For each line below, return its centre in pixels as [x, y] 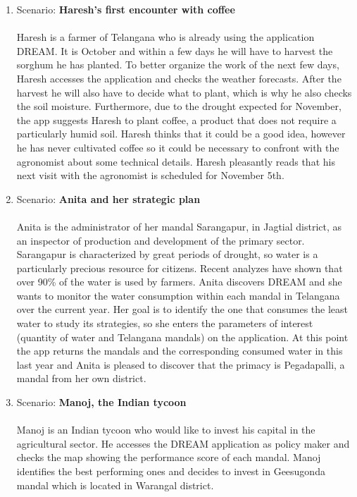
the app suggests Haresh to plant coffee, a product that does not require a [176, 119]
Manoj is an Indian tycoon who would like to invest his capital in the [166, 430]
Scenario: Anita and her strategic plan [108, 198]
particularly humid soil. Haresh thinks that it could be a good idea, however [181, 134]
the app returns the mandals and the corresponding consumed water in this [180, 351]
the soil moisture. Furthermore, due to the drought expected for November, [179, 106]
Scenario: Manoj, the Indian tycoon [101, 402]
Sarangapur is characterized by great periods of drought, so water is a [167, 254]
